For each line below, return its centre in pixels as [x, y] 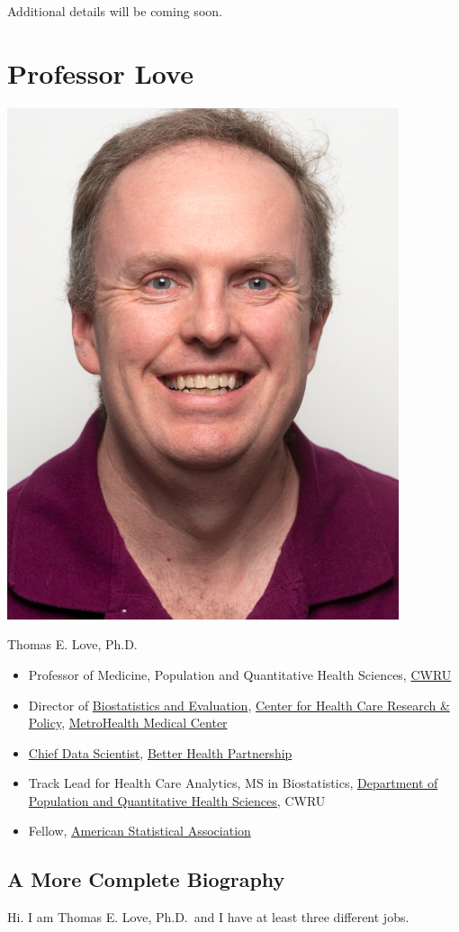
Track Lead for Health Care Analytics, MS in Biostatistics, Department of [233, 783]
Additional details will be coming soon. [115, 11]
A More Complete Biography [146, 879]
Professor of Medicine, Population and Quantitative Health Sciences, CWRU [240, 674]
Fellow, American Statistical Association [139, 831]
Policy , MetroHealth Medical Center [128, 723]
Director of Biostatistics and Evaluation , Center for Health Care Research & [239, 705]
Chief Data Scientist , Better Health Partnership [160, 752]
